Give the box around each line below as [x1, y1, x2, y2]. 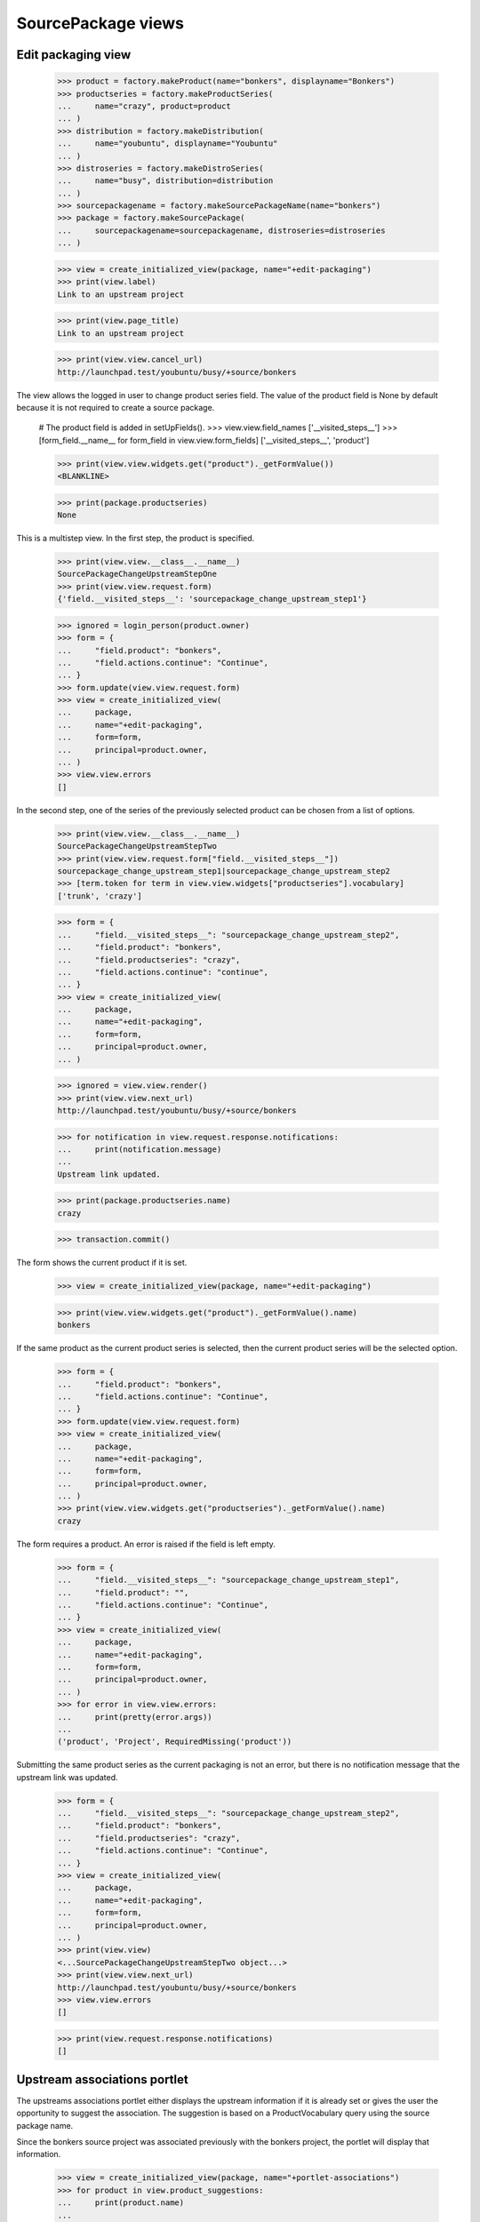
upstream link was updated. [16, 1771, 119, 1782]
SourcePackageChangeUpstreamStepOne [57, 569, 218, 579]
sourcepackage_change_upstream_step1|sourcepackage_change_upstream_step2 [57, 866, 391, 875]
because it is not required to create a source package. [16, 402, 215, 412]
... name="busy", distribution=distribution [57, 176, 274, 186]
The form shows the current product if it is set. [16, 1258, 188, 1268]
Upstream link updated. [57, 1169, 162, 1179]
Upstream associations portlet [16, 2072, 188, 2087]
